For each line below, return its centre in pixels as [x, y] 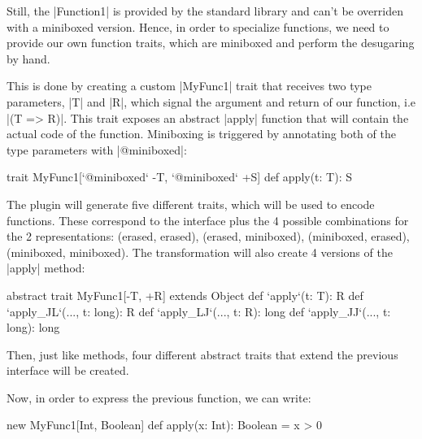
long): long [33, 327]
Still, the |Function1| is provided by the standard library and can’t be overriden [205, 11]
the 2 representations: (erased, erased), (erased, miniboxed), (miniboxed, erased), [208, 236]
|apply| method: [46, 268]
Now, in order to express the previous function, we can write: [159, 397]
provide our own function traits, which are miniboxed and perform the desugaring [211, 43]
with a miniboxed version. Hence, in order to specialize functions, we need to [198, 26]
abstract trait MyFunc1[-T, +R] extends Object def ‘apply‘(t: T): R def [185, 295]
